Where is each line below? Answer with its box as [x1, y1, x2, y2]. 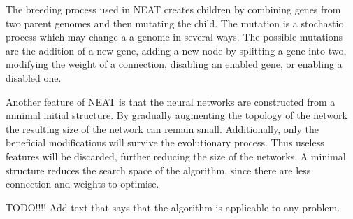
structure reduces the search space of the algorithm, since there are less [6, 162, 311, 177]
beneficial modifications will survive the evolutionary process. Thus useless [6, 135, 324, 150]
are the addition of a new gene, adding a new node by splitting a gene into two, [6, 43, 347, 57]
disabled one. [6, 70, 62, 85]
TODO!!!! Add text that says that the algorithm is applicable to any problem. [6, 199, 340, 214]
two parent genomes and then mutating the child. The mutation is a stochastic [6, 15, 343, 30]
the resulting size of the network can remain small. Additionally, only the [6, 121, 319, 136]
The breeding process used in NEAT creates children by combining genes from [6, 2, 341, 16]
